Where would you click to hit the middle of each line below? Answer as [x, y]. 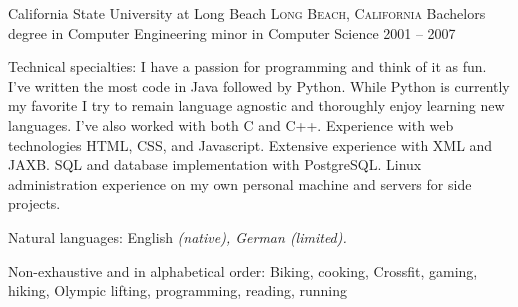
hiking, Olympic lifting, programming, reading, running [177, 290]
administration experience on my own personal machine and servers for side [240, 183]
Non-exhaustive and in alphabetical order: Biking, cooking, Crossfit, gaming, [243, 270]
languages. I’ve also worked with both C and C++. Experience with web [231, 124]
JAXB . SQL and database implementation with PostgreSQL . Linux [215, 164]
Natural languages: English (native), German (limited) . [177, 236]
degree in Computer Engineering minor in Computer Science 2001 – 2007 [232, 32]
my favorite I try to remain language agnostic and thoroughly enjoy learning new [256, 105]
